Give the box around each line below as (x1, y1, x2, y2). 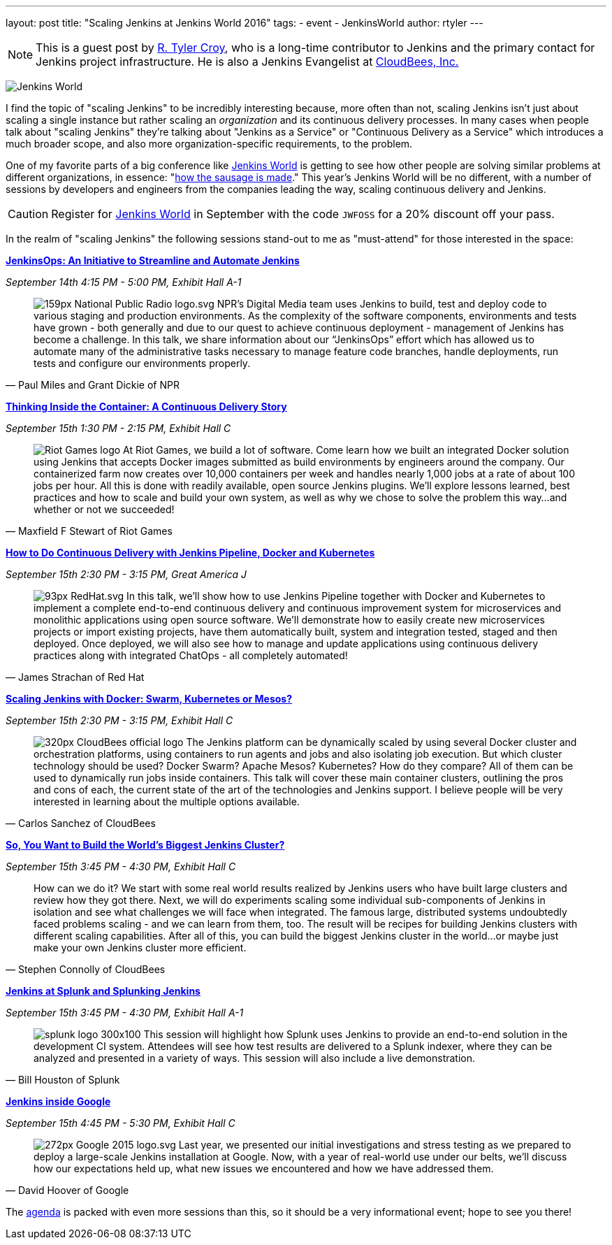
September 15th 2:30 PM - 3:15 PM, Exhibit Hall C (6, 714, 233, 726)
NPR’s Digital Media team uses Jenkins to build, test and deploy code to (217, 298, 547, 310)
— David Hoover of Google (6, 1184, 129, 1196)
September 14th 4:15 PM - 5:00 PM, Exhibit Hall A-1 (6, 276, 242, 288)
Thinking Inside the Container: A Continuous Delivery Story (6, 401, 287, 412)
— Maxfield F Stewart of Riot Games (6, 525, 173, 537)
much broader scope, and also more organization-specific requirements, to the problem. (6, 138, 413, 150)
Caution (8, 207, 49, 221)
